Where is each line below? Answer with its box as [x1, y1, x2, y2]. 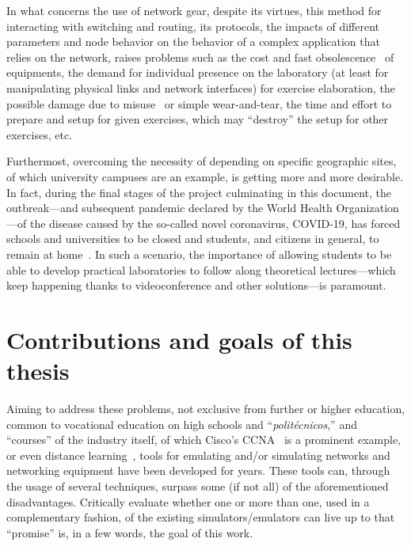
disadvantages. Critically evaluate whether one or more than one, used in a [6, 493, 370, 510]
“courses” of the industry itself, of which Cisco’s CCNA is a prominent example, [6, 431, 401, 448]
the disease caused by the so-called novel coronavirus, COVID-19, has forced [29, 214, 401, 231]
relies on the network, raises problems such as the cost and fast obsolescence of [6, 48, 394, 65]
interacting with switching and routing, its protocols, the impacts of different [6, 17, 380, 34]
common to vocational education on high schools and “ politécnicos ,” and [6, 415, 357, 432]
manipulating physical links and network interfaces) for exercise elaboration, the [6, 79, 395, 96]
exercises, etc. [6, 126, 72, 142]
